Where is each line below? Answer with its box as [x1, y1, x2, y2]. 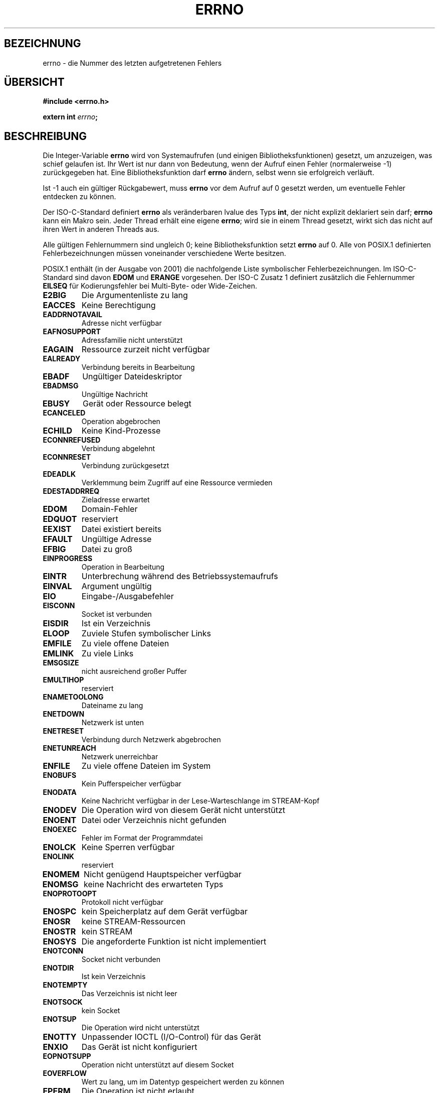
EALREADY [43, 354, 81, 363]
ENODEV [43, 805, 77, 815]
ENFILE [43, 761, 70, 771]
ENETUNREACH [43, 744, 96, 753]
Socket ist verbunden [81, 610, 152, 619]
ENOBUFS [43, 771, 77, 780]
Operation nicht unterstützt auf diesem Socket [81, 1060, 234, 1069]
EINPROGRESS [43, 554, 93, 563]
